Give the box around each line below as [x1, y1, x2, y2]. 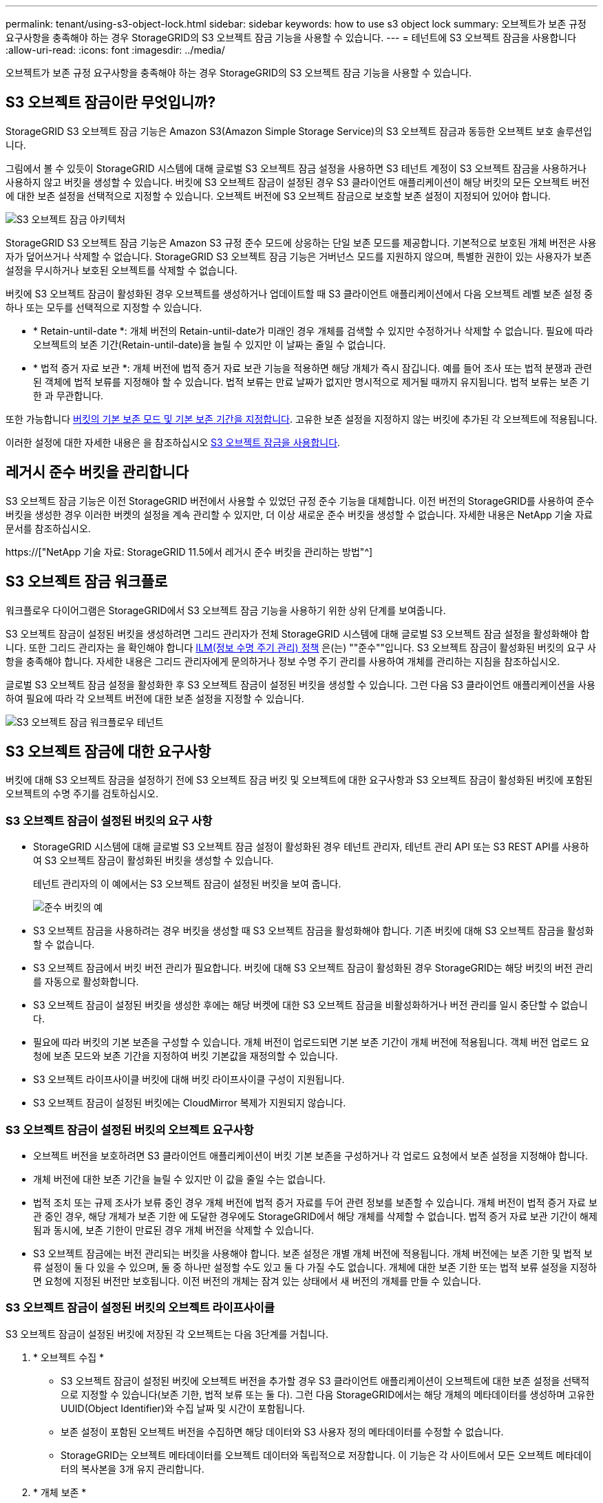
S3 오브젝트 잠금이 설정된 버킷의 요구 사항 [6, 813, 213, 828]
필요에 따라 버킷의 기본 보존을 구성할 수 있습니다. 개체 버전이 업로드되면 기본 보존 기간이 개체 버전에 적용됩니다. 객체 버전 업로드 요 [33, 1036, 590, 1049]
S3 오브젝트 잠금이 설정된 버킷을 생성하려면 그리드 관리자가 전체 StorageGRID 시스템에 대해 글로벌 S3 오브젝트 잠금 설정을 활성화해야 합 [6, 627, 590, 640]
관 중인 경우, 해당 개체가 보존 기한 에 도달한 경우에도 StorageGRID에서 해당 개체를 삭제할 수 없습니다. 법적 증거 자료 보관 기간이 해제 [33, 1210, 597, 1222]
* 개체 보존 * [33, 1486, 87, 1498]
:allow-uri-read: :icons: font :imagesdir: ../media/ [6, 44, 225, 56]
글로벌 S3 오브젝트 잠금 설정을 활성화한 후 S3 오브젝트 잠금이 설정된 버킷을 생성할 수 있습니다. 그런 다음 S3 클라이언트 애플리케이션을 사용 [6, 678, 595, 691]
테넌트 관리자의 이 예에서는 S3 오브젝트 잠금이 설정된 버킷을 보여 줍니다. [33, 878, 341, 890]
